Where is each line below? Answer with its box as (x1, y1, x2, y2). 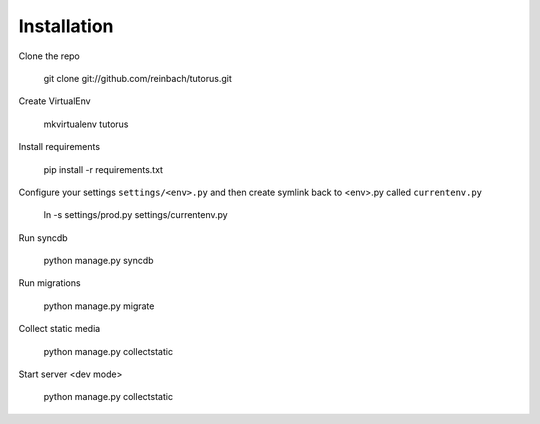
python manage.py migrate (43, 300, 155, 312)
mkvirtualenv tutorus (43, 118, 129, 130)
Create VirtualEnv (18, 95, 91, 107)
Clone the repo (18, 50, 80, 62)
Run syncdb (18, 231, 69, 244)
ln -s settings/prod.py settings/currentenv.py (43, 209, 229, 221)
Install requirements (18, 141, 100, 153)
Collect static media (18, 323, 101, 335)
